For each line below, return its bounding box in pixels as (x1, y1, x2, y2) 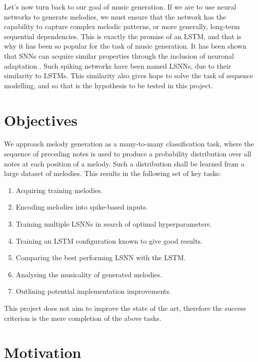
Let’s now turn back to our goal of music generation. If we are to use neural (4, 2, 236, 12)
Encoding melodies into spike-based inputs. (15, 202, 148, 212)
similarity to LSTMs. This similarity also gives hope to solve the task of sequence (4, 70, 253, 81)
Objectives (4, 109, 77, 130)
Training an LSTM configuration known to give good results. (15, 235, 202, 246)
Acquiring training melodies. (15, 185, 103, 195)
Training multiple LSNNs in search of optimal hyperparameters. (15, 219, 212, 229)
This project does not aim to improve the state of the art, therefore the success (4, 303, 246, 313)
